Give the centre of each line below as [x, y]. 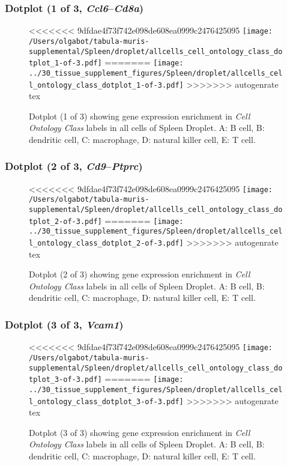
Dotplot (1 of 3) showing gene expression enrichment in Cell [140, 116]
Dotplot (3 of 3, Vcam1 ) [64, 324]
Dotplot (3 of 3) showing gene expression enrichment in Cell [140, 432]
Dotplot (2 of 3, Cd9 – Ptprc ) [74, 166]
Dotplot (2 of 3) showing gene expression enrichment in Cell [140, 274]
